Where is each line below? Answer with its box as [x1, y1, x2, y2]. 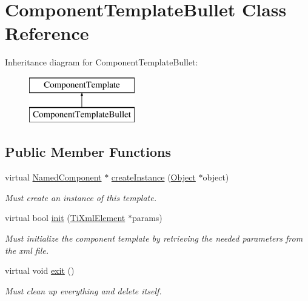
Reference [5, 21, 89, 45]
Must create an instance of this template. [5, 191, 156, 203]
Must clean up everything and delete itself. [5, 284, 162, 297]
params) [132, 211, 162, 224]
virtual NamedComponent [5, 171, 102, 184]
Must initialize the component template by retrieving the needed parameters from [5, 232, 303, 245]
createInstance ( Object [111, 171, 196, 184]
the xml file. [5, 243, 49, 256]
